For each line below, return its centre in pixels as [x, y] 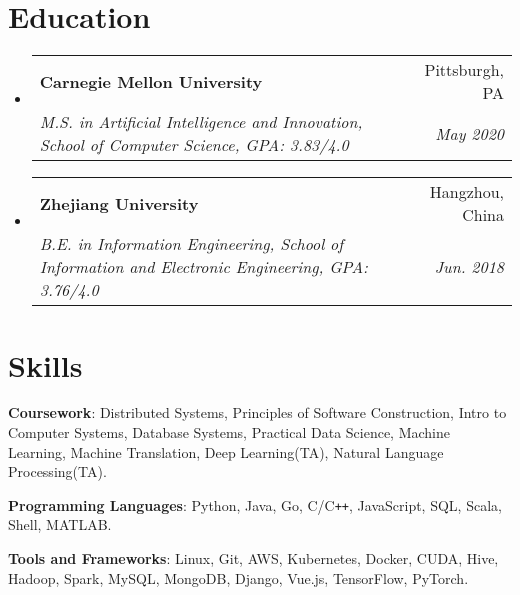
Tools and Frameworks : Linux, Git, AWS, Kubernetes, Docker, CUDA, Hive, [253, 558]
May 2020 [469, 133]
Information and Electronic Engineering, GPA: [203, 267]
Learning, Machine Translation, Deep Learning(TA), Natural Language [226, 451]
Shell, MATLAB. [60, 524]
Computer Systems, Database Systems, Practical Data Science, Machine [229, 432]
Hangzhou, [466, 192]
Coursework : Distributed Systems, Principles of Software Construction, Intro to [257, 412]
